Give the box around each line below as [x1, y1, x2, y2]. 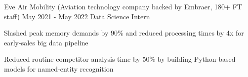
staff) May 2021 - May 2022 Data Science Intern [4, 11, 150, 21]
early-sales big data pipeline [4, 37, 88, 47]
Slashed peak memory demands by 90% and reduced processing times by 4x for [4, 28, 244, 38]
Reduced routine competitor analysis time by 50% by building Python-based [4, 54, 236, 64]
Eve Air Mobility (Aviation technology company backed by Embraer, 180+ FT [4, 1, 242, 11]
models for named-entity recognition [4, 63, 114, 74]
